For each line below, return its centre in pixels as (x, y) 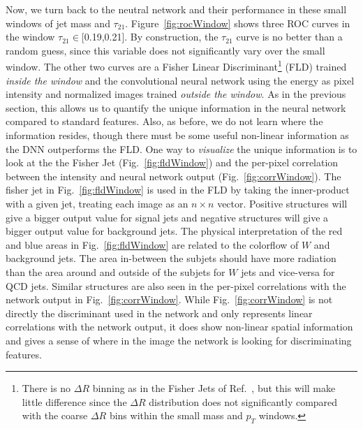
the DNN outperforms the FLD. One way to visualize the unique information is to (181, 148)
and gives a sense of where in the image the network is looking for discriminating (179, 340)
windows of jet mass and (58, 23)
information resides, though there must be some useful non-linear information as (177, 135)
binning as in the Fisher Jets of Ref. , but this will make (214, 388)
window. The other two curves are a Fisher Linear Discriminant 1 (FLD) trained (176, 66)
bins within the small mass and (176, 415)
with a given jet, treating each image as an (97, 203)
